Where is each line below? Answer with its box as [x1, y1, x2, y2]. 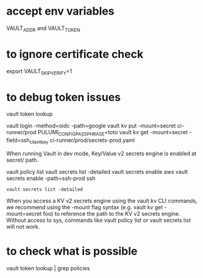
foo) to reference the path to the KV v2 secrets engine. [43, 210, 181, 217]
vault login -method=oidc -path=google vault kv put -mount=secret [6, 122, 176, 129]
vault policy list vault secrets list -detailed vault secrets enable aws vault [6, 168, 188, 175]
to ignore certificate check [6, 47, 144, 61]
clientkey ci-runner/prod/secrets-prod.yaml [29, 137, 135, 145]
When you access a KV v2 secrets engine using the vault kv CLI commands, [6, 197, 198, 204]
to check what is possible [6, 244, 138, 258]
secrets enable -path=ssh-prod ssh [6, 175, 96, 182]
